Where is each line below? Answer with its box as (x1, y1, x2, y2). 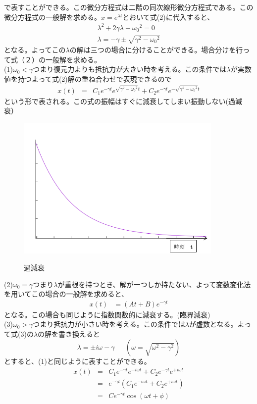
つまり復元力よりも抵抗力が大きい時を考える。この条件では (33, 64, 227, 74)
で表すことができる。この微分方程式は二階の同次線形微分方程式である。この (4, 2, 254, 12)
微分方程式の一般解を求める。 (4, 11, 101, 22)
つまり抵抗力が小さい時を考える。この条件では (33, 319, 185, 329)
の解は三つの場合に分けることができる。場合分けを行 (69, 45, 243, 55)
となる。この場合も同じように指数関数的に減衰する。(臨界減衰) (4, 309, 210, 319)
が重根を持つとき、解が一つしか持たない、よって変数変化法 (57, 279, 251, 289)
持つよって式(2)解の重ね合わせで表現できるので (17, 74, 172, 84)
